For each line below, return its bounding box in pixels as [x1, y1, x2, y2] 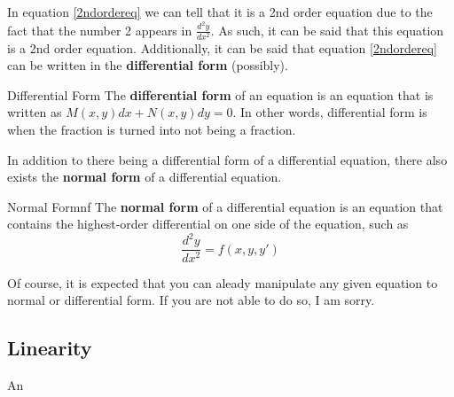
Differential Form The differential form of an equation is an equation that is [7, 85, 434, 104]
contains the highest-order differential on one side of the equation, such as [7, 214, 409, 233]
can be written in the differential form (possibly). [7, 56, 288, 74]
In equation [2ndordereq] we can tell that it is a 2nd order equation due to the [7, 3, 433, 20]
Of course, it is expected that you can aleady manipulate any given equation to [7, 273, 438, 292]
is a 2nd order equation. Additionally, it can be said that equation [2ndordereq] [7, 38, 437, 57]
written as [7, 103, 62, 121]
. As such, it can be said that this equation [210, 20, 444, 39]
